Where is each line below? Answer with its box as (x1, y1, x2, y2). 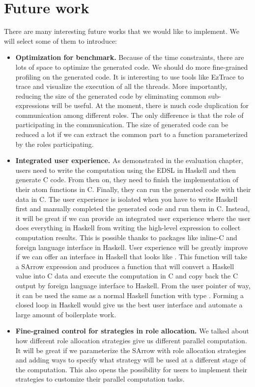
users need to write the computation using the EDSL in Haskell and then (15, 165, 236, 175)
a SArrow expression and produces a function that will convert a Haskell (15, 261, 234, 271)
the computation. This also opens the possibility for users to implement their (15, 364, 248, 374)
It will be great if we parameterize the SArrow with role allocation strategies (15, 345, 246, 355)
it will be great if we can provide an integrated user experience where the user (15, 213, 251, 223)
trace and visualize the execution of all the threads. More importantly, (15, 81, 227, 91)
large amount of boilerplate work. (15, 309, 116, 319)
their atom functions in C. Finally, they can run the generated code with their (15, 184, 251, 194)
